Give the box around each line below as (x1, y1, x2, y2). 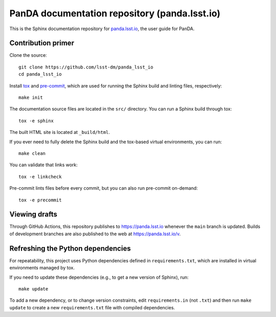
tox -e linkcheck (18, 174, 62, 179)
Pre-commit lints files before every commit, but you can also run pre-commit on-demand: (9, 185, 198, 191)
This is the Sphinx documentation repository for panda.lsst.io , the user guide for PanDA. (9, 26, 195, 32)
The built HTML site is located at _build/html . (9, 129, 110, 135)
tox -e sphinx (18, 118, 54, 124)
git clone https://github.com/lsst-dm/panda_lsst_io (18, 64, 153, 70)
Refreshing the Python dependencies (9, 244, 131, 253)
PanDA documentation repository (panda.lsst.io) (9, 8, 221, 19)
